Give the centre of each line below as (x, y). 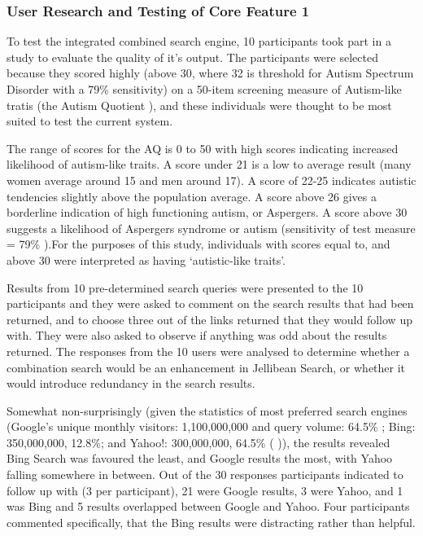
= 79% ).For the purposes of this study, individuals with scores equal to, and (198, 244)
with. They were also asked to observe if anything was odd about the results (197, 335)
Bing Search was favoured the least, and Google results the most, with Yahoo (200, 458)
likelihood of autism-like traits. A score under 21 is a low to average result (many (209, 164)
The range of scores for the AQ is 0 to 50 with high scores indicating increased (203, 148)
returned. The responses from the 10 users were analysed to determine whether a (208, 351)
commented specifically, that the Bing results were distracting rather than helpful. (211, 522)
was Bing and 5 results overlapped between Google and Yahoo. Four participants (208, 506)
